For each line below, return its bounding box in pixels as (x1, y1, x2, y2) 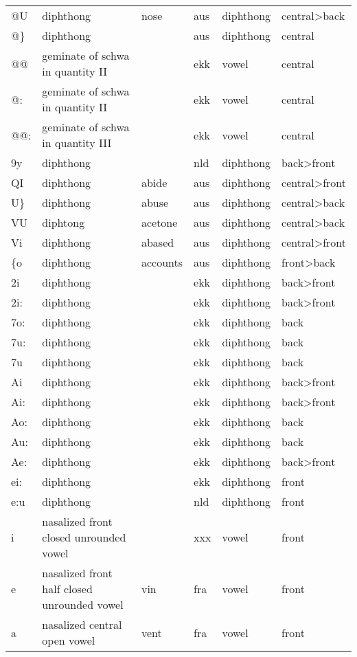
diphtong (42, 214, 85, 230)
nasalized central (42, 616, 122, 632)
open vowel (42, 632, 95, 648)
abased (141, 234, 174, 250)
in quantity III (42, 135, 112, 151)
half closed (42, 581, 93, 597)
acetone (141, 214, 178, 230)
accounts (141, 254, 183, 270)
